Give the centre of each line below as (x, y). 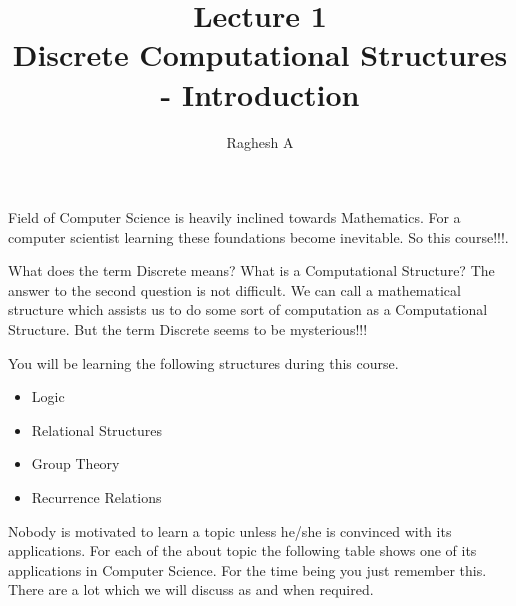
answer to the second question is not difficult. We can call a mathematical (234, 289)
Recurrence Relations (96, 497)
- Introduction (260, 93)
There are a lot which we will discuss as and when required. (191, 589)
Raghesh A (260, 141)
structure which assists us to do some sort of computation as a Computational (248, 309)
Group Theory (75, 463)
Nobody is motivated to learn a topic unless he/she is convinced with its (230, 530)
